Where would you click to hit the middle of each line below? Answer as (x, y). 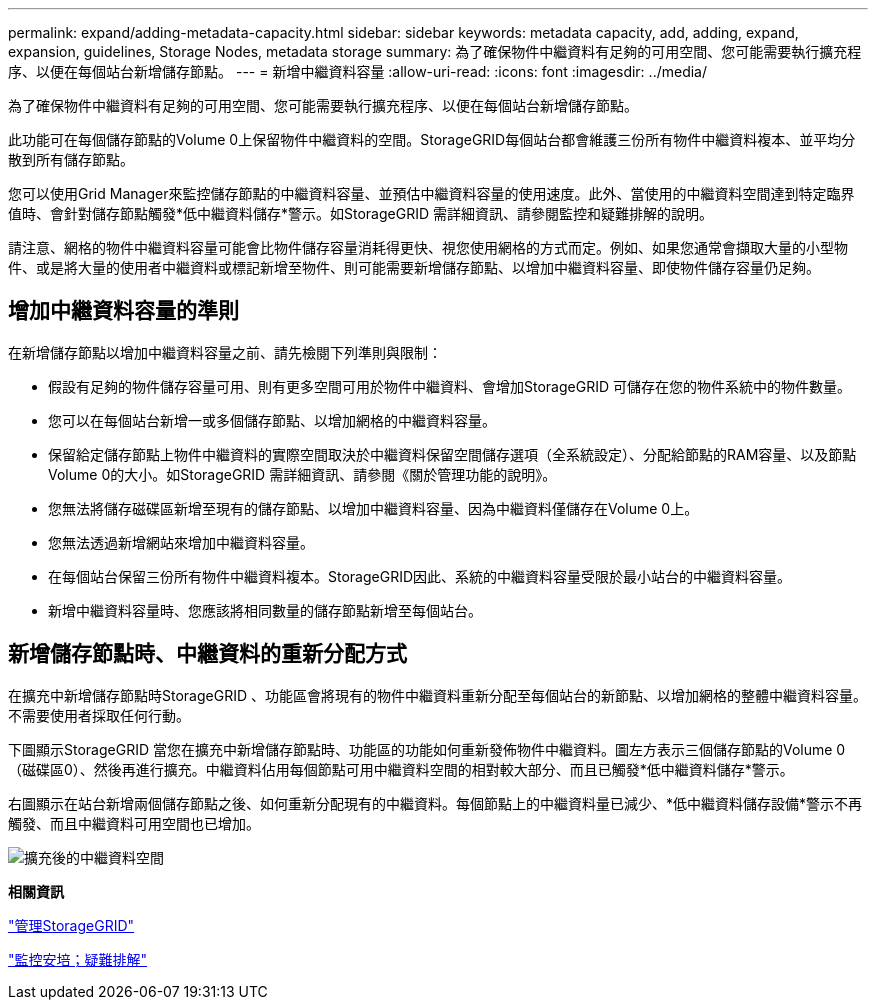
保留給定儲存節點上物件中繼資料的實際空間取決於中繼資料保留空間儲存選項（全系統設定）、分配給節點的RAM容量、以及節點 (452, 454)
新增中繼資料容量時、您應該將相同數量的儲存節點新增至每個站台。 (265, 610)
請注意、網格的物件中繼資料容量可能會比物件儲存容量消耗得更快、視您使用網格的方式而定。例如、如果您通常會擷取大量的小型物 (428, 247)
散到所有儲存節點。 (71, 159)
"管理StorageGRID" (71, 925)
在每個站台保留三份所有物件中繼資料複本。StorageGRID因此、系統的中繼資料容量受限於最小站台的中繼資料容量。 (420, 576)
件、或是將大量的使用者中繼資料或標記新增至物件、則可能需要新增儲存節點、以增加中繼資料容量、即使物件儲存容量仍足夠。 (414, 267)
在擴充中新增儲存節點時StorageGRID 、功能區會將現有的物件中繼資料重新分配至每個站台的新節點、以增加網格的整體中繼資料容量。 (437, 695)
